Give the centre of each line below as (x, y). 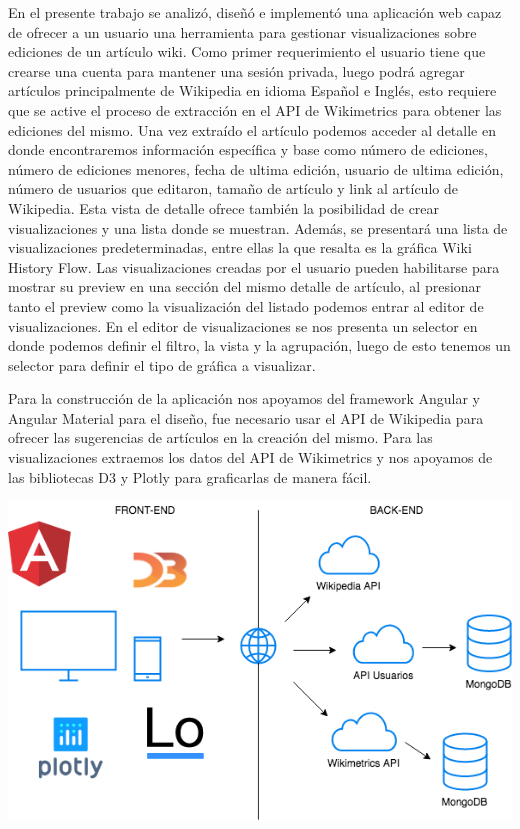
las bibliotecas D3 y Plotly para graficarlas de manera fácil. (190, 476)
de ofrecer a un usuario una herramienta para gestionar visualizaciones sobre (242, 31)
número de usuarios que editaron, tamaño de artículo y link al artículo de (233, 188)
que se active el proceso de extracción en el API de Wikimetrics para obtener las (255, 109)
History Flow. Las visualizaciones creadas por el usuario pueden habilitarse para (254, 266)
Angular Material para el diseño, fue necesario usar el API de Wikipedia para (246, 417)
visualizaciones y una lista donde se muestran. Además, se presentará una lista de (258, 227)
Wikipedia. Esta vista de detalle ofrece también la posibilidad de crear (224, 207)
